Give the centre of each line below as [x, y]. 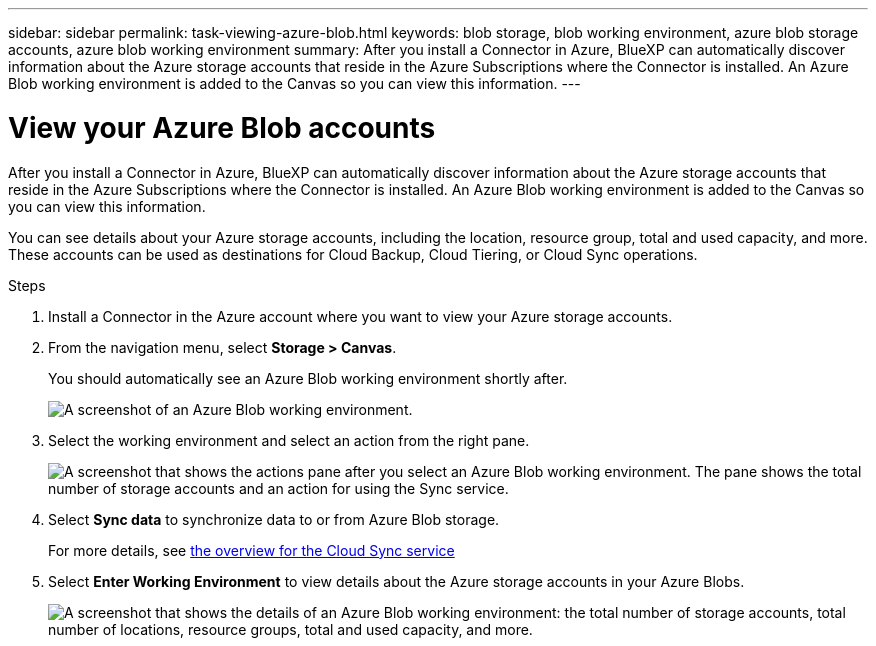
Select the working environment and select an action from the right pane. [289, 440]
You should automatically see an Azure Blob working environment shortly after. [308, 378]
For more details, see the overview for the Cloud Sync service [251, 550]
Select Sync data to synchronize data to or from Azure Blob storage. [274, 519]
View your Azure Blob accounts [222, 127]
